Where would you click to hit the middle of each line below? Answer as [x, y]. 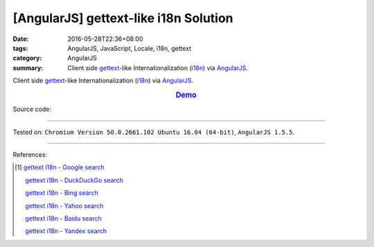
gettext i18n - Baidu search [63, 218]
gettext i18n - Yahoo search [64, 205]
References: [30, 154]
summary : [28, 68]
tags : [20, 48]
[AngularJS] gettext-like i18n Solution [123, 18]
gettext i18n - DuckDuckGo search [74, 180]
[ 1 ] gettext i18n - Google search [60, 167]
